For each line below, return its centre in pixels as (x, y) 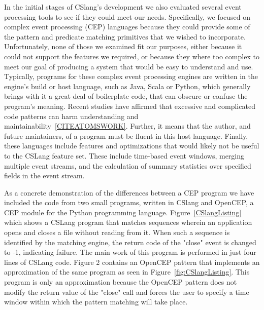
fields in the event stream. (44, 176)
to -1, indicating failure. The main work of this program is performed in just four (130, 252)
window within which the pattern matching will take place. (96, 302)
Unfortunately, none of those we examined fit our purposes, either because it (123, 46)
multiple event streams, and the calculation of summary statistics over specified (128, 165)
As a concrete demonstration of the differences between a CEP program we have (129, 192)
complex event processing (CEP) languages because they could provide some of (127, 27)
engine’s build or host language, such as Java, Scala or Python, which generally (127, 86)
